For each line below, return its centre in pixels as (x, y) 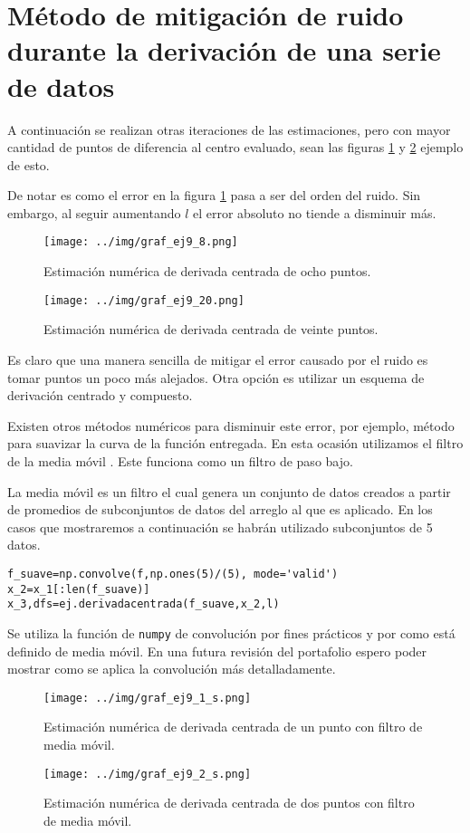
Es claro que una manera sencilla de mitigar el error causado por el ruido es (218, 359)
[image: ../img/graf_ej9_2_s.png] (148, 774)
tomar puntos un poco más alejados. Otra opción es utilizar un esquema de (216, 377)
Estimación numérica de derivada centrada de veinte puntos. (211, 329)
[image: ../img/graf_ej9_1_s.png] (148, 698)
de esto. (29, 164)
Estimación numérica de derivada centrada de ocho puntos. (207, 271)
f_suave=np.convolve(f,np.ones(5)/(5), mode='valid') (173, 574)
